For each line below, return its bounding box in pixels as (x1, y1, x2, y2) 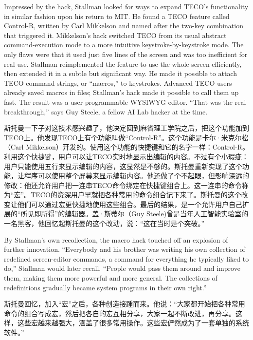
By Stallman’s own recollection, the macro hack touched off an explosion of (4, 234, 228, 245)
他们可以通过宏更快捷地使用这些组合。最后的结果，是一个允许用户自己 (17, 199, 242, 209)
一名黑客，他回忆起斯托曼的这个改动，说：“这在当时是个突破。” (4, 218, 205, 228)
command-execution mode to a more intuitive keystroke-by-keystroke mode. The (4, 39, 244, 50)
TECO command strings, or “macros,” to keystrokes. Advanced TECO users (4, 77, 232, 88)
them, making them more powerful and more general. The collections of (4, 273, 217, 283)
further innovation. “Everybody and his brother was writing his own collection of (4, 244, 245, 254)
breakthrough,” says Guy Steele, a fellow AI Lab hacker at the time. (4, 106, 208, 116)
